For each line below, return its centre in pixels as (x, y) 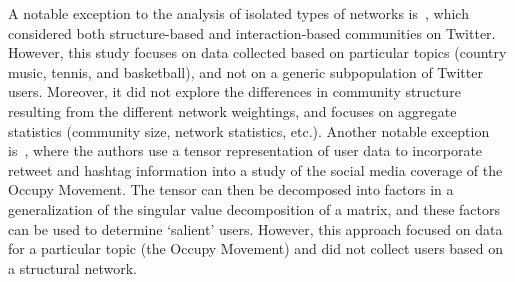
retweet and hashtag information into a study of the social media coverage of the (255, 169)
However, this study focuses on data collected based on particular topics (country (257, 52)
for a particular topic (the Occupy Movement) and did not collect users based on (256, 248)
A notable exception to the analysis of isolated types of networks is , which (238, 13)
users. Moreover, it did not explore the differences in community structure (234, 91)
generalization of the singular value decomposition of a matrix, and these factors (254, 208)
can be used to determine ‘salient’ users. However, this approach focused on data (255, 228)
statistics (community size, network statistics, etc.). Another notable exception (249, 130)
